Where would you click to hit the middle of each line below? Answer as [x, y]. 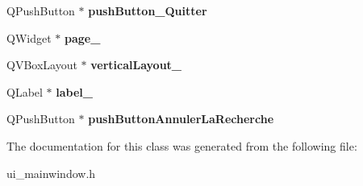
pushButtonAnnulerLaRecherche [181, 119]
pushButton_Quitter [148, 10]
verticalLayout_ [136, 65]
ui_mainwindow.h [51, 173]
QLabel [25, 91]
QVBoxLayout [42, 65]
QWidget [29, 37]
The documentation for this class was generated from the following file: [182, 145]
